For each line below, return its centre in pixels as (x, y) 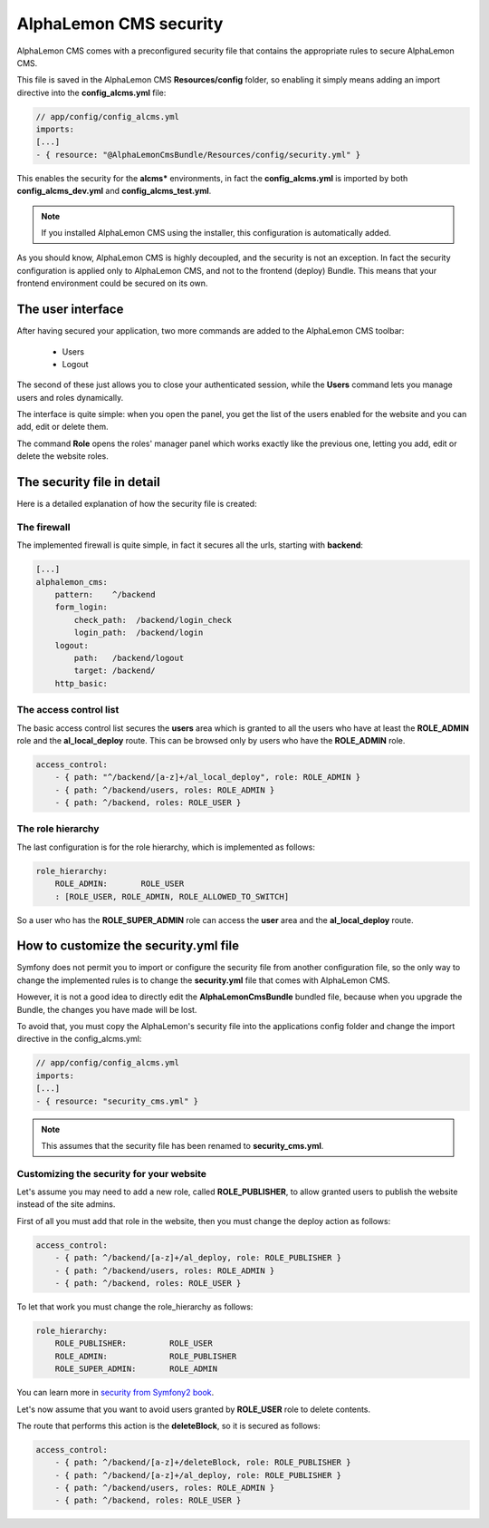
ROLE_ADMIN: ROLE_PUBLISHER (146, 1356)
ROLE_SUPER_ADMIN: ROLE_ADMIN (136, 1369)
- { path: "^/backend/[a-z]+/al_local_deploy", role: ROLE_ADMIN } (208, 777)
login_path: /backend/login (139, 633)
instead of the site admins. (66, 1204)
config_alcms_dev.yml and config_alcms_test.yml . (114, 191)
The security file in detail (88, 482)
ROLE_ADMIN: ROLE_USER (120, 884)
